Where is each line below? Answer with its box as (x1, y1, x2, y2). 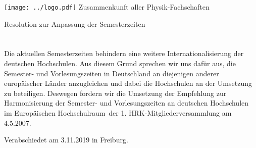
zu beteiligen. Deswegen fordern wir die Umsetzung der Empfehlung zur (4, 87, 227, 98)
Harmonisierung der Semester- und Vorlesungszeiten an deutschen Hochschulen (4, 97, 249, 108)
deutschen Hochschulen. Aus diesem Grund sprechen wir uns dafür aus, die (4, 58, 236, 69)
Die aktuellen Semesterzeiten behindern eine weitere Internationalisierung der (4, 48, 244, 59)
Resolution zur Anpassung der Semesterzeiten (4, 18, 145, 29)
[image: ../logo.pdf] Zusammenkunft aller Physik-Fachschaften (4, 2, 210, 12)
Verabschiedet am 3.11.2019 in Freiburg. (4, 134, 128, 145)
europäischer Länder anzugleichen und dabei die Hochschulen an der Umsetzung (4, 78, 252, 88)
